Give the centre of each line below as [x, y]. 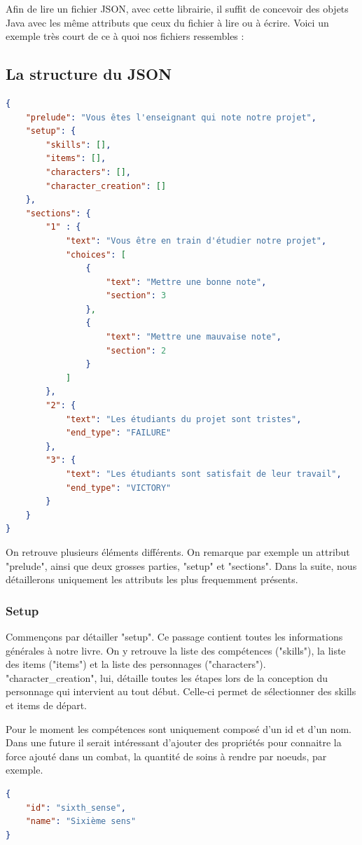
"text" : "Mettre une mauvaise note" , [194, 337]
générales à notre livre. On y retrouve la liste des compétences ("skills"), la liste [176, 650]
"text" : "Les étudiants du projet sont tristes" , [183, 419]
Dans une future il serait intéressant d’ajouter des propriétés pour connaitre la [174, 742]
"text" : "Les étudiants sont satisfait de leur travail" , [203, 474]
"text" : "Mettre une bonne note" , [186, 282]
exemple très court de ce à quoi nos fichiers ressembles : [125, 36]
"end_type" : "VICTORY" [118, 488]
